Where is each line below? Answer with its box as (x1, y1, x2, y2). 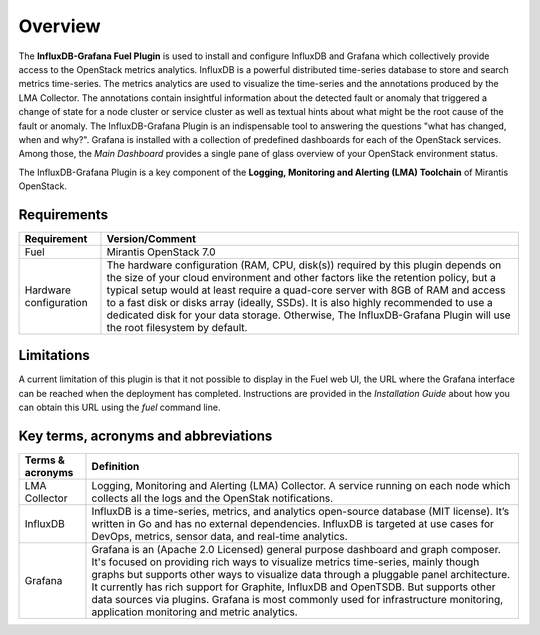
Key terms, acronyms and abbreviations (18, 428, 273, 445)
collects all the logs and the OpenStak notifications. (91, 491, 334, 505)
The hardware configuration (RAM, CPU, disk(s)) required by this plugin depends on (106, 258, 502, 272)
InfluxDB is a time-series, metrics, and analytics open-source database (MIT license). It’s (91, 505, 510, 519)
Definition (91, 460, 140, 474)
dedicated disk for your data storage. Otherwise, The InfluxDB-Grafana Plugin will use (106, 308, 511, 322)
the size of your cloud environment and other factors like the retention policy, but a (106, 270, 497, 284)
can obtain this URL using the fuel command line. (18, 401, 221, 414)
